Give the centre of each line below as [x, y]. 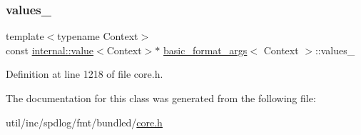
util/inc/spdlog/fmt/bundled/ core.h [84, 122]
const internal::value [50, 50]
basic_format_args [205, 50]
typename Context [98, 36]
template [25, 36]
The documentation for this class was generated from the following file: [161, 98]
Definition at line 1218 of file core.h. [85, 74]
